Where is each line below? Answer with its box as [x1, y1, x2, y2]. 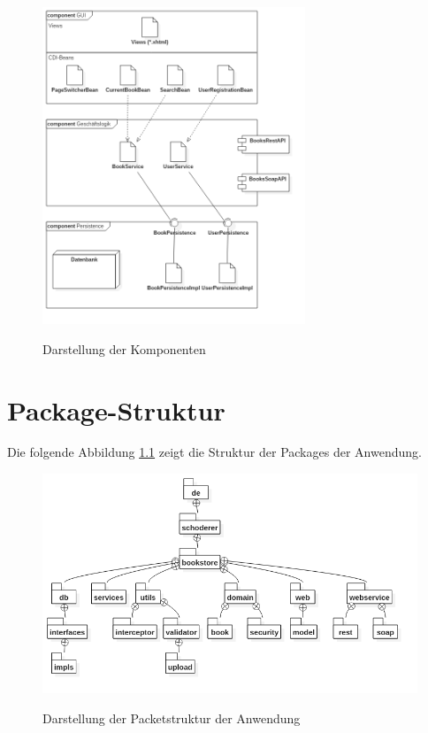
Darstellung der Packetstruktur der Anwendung [42, 708, 301, 727]
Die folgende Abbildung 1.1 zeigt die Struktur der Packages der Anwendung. [7, 443, 422, 461]
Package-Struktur [7, 391, 225, 428]
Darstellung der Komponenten [42, 339, 206, 358]
